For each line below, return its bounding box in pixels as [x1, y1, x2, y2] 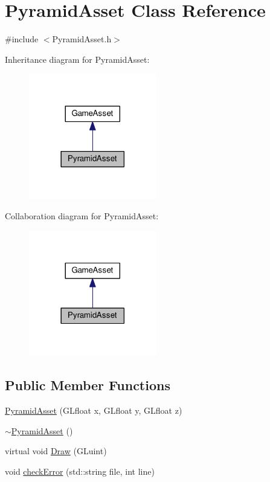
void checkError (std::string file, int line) [5, 464, 155, 477]
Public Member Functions [5, 376, 170, 394]
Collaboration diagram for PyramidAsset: [5, 210, 159, 222]
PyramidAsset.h [52, 33, 112, 45]
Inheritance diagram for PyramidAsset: [5, 53, 150, 65]
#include [5, 33, 39, 45]
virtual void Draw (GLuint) [5, 445, 107, 457]
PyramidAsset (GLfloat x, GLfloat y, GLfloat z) [5, 404, 182, 417]
